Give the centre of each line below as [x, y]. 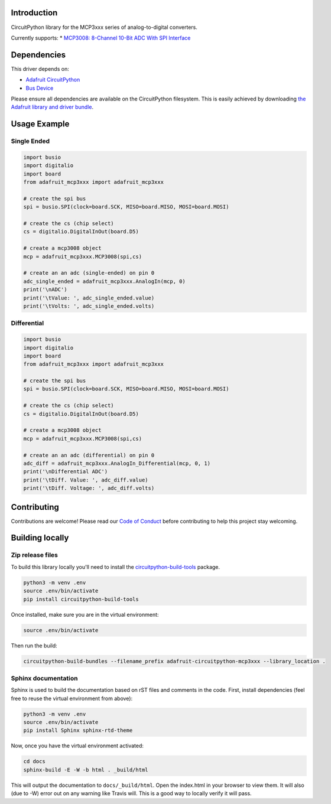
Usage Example [40, 124]
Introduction [34, 13]
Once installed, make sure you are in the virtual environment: [85, 614]
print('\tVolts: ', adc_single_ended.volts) [89, 306]
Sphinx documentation [44, 678]
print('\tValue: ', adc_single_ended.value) [89, 298]
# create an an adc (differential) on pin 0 [89, 455]
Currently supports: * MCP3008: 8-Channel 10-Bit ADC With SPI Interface [101, 38]
